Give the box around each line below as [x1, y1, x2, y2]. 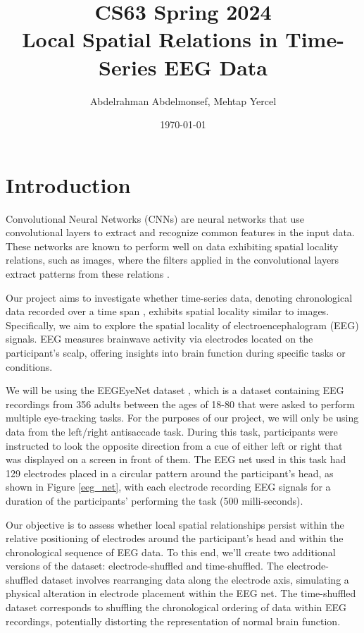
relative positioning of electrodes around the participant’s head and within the [6, 531, 344, 546]
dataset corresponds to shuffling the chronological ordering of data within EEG [6, 600, 347, 615]
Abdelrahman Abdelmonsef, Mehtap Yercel [89, 93, 277, 108]
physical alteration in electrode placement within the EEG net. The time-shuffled [6, 586, 356, 601]
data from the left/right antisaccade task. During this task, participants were [6, 424, 338, 438]
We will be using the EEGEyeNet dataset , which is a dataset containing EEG [6, 383, 344, 398]
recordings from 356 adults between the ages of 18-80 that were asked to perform [6, 396, 355, 411]
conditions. [6, 359, 53, 374]
